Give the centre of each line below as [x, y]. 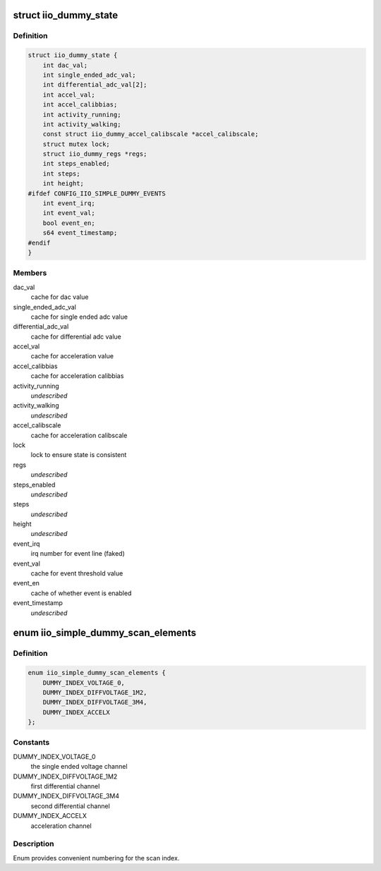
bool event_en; [69, 223]
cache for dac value [60, 297]
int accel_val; [69, 95]
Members [30, 273]
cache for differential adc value [76, 336]
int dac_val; [65, 65]
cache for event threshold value [77, 573]
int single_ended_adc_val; [90, 75]
